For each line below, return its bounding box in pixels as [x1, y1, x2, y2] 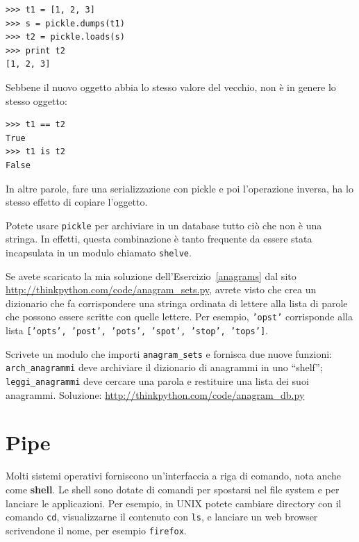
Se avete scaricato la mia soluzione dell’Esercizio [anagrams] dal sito [6, 268, 297, 283]
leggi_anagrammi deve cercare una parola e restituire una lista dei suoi [6, 374, 309, 388]
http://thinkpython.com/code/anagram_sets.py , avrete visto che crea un [6, 282, 317, 297]
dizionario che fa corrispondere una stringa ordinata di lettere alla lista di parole [6, 295, 348, 310]
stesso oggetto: [6, 93, 67, 108]
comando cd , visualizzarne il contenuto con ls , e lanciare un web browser [6, 509, 318, 524]
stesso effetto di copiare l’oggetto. [6, 195, 148, 209]
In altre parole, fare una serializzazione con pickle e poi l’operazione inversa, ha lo [6, 181, 353, 195]
